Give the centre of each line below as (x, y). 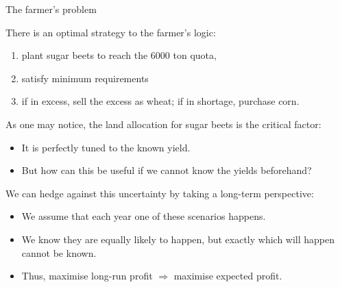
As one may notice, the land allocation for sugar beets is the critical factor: (163, 124)
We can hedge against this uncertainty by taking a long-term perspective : (160, 193)
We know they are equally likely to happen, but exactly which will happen (178, 239)
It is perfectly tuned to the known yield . (106, 147)
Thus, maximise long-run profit (87, 276)
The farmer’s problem (51, 9)
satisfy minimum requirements (85, 78)
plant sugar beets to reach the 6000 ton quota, (119, 55)
